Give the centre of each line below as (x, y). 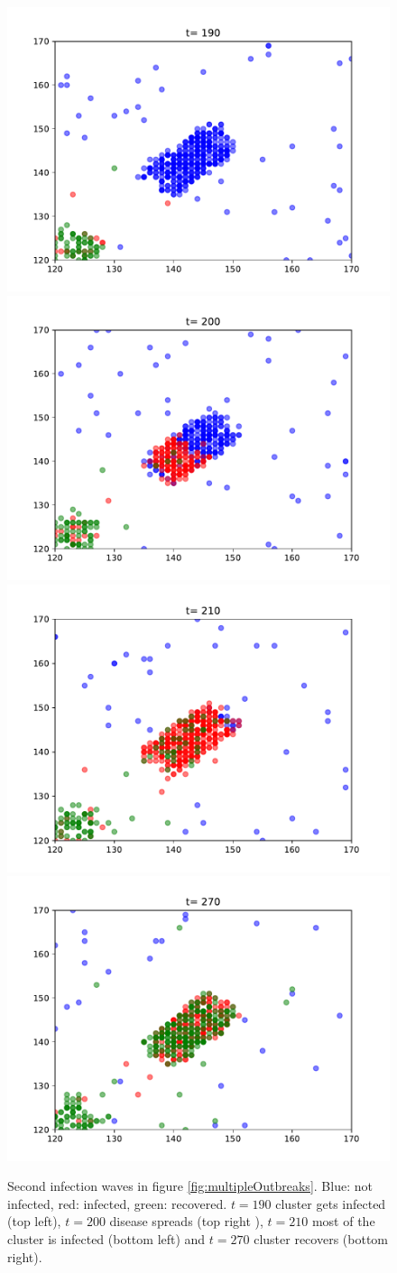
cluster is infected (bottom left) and (106, 1239)
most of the (343, 1221)
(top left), (34, 1221)
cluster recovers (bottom (321, 1239)
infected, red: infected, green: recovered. (117, 1203)
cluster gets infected (331, 1203)
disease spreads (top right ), (186, 1221)
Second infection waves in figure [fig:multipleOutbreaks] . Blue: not (190, 1186)
